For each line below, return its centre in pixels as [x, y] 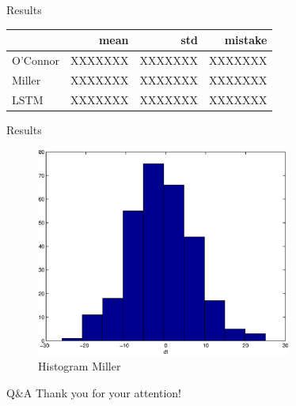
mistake [246, 40]
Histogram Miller [80, 366]
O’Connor [36, 60]
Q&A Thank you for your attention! [94, 392]
